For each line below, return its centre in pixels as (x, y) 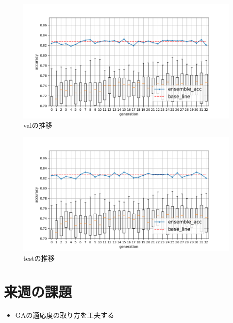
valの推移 (38, 125)
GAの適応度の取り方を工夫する (65, 314)
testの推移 (39, 258)
